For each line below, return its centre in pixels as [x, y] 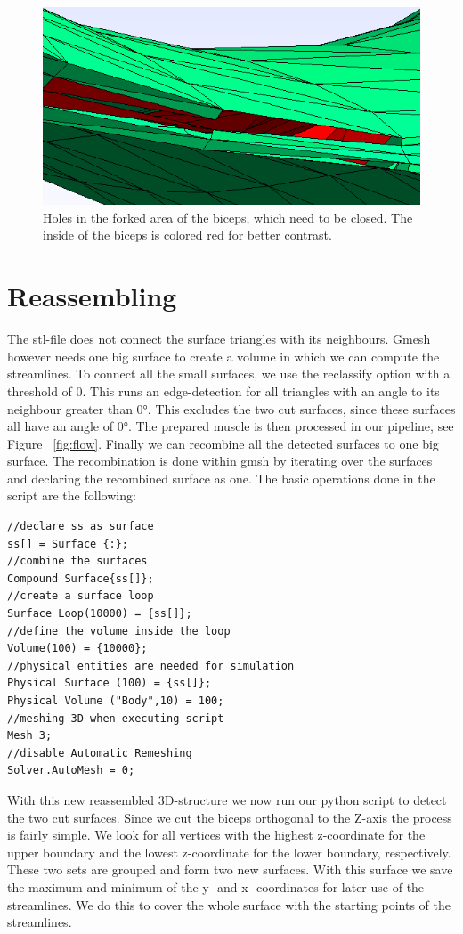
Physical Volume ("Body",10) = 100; [116, 701]
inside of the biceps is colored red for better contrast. [187, 235]
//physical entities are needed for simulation [151, 666]
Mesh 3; [30, 736]
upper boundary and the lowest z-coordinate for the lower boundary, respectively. [229, 852]
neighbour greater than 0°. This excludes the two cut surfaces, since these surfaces [231, 408]
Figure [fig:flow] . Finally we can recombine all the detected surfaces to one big [223, 443]
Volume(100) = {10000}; [77, 649]
